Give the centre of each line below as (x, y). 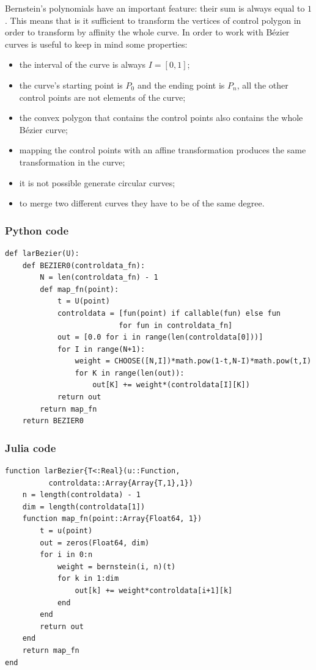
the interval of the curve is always (83, 64)
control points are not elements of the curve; (102, 97)
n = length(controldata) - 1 (81, 495)
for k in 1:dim (88, 579)
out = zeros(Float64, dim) (95, 543)
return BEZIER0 (53, 421)
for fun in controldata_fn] (176, 325)
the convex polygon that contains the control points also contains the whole (161, 118)
